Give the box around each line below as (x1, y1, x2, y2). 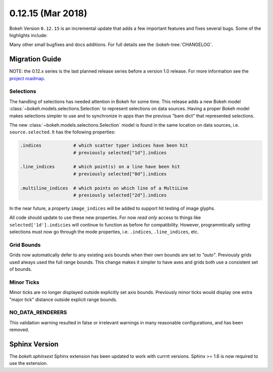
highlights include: (9, 32, 48, 38)
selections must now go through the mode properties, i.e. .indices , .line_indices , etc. (9, 229, 199, 235)
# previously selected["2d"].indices (73, 193, 167, 198)
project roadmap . (9, 75, 45, 81)
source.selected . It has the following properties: (9, 129, 116, 135)
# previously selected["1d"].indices (73, 150, 167, 156)
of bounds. (9, 266, 32, 272)
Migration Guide (9, 55, 62, 63)
